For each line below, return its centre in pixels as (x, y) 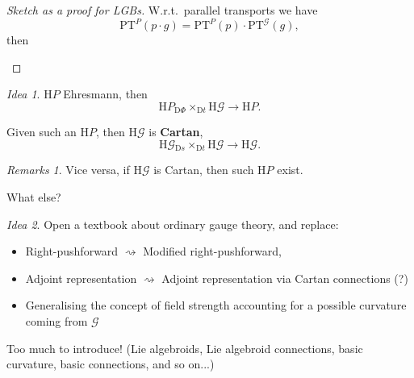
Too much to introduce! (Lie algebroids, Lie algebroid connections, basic (185, 348)
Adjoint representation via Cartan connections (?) (285, 278)
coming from (56, 320)
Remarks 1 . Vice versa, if (68, 170)
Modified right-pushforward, (212, 251)
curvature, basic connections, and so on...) (111, 364)
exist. (290, 170)
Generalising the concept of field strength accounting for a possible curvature (216, 305)
